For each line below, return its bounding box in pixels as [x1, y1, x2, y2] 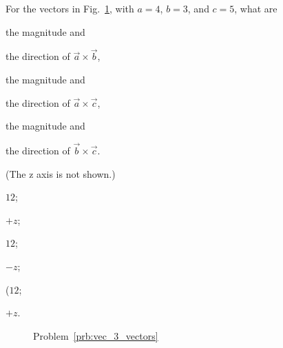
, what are [234, 1, 277, 15]
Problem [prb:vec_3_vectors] [33, 328, 158, 342]
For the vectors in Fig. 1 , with [6, 1, 134, 15]
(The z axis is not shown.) [6, 166, 116, 181]
